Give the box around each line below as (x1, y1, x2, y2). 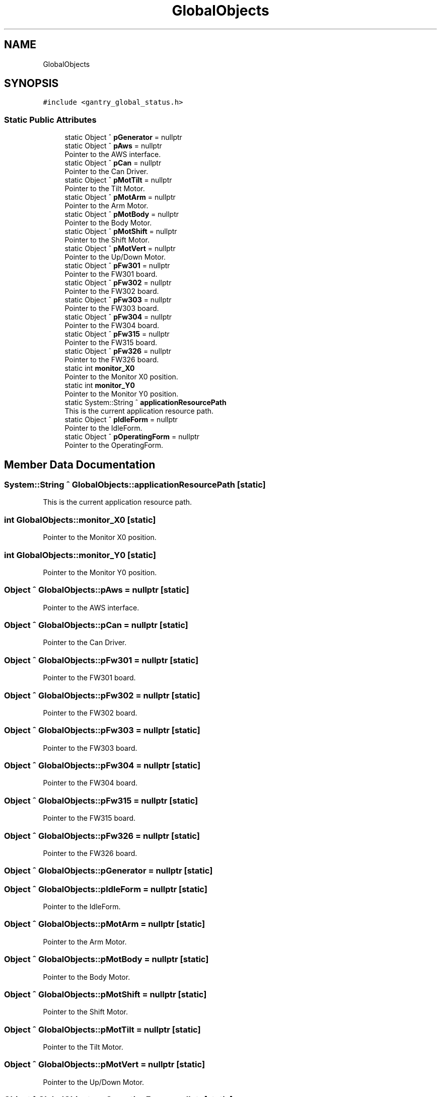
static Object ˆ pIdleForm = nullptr (64, 415, 178, 424)
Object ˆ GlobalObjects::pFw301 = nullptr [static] (4, 655, 199, 665)
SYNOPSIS (4, 77, 59, 90)
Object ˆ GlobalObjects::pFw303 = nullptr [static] (4, 725, 200, 736)
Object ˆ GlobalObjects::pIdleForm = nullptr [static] (4, 884, 207, 894)
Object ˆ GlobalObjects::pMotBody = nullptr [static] (4, 954, 209, 965)
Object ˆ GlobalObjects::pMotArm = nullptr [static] (4, 919, 205, 929)
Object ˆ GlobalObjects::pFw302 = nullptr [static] (4, 690, 200, 700)
